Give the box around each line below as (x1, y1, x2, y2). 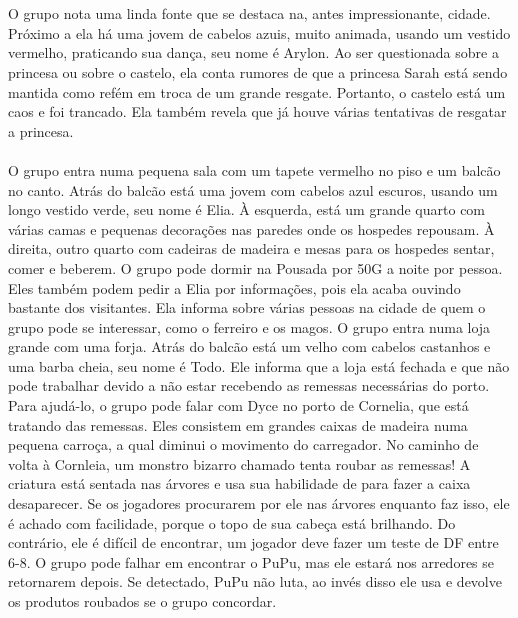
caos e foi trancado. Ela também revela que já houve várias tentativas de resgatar (8, 101, 507, 122)
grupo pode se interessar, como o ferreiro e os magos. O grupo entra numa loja (8, 316, 491, 337)
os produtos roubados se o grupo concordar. (8, 591, 277, 611)
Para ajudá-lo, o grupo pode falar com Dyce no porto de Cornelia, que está (8, 395, 469, 416)
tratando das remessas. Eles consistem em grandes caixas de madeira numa (8, 414, 468, 435)
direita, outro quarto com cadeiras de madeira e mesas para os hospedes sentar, (8, 238, 495, 259)
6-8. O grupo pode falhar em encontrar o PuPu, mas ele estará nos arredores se (8, 551, 495, 572)
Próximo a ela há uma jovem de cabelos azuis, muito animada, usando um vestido (8, 22, 511, 43)
